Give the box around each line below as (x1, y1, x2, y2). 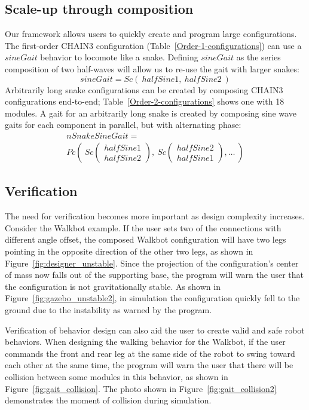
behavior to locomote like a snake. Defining (40, 51, 198, 63)
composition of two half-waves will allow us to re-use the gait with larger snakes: (5, 62, 299, 75)
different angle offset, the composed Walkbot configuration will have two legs (5, 233, 286, 246)
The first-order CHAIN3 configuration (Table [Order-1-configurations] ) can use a (5, 39, 302, 51)
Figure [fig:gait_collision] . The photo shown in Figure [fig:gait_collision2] (5, 382, 277, 394)
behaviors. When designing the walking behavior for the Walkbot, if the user (5, 335, 286, 348)
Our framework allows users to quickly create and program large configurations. (5, 27, 297, 40)
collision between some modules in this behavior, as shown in (5, 370, 228, 383)
